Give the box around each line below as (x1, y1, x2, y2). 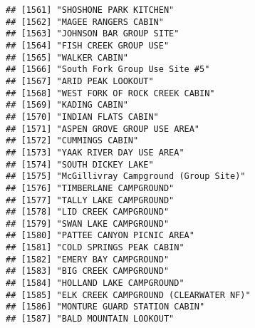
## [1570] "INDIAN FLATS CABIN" (6, 111, 159, 122)
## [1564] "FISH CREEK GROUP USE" (6, 40, 170, 51)
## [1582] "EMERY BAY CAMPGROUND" (6, 254, 170, 265)
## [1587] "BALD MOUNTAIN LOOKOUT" (6, 314, 175, 324)
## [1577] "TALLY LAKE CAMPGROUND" (6, 195, 175, 205)
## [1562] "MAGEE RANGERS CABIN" (6, 16, 164, 27)
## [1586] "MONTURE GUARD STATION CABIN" (6, 302, 205, 312)
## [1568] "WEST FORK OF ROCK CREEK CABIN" (6, 88, 215, 98)
